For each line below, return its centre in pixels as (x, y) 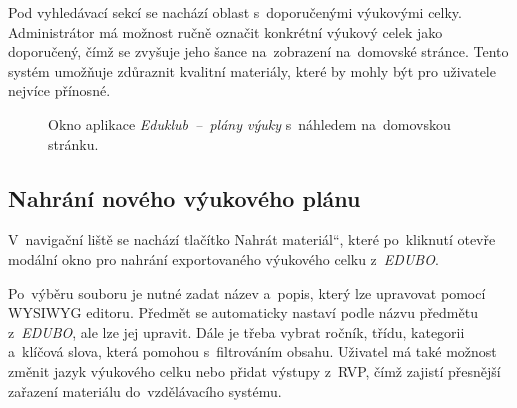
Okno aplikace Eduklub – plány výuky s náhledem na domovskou (249, 123)
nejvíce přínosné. (59, 90)
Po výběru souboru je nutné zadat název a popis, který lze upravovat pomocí (247, 292)
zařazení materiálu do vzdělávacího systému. (145, 390)
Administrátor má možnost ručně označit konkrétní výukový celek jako (225, 31)
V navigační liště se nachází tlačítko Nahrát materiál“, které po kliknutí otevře (252, 239)
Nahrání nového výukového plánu (184, 197)
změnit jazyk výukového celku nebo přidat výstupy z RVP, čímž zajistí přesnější (254, 370)
